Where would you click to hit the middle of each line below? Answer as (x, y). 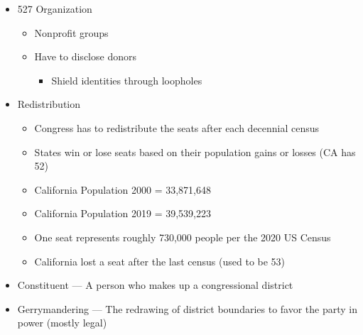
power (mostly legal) (62, 323)
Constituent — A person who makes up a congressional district (155, 285)
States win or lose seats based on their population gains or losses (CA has (195, 152)
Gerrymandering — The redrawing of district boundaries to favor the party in (188, 308)
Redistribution (49, 104)
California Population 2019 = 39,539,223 (123, 213)
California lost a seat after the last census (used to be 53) (160, 261)
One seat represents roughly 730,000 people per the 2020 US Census (183, 237)
